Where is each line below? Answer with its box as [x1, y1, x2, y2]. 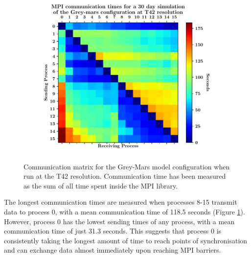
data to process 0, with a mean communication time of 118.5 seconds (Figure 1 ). [4, 206, 245, 216]
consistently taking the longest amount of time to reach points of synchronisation [4, 235, 248, 245]
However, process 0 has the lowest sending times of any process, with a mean [4, 216, 235, 226]
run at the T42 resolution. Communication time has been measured [23, 171, 226, 181]
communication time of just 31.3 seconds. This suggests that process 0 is [4, 226, 222, 236]
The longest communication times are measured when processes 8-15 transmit [4, 197, 237, 207]
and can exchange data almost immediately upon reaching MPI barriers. [4, 245, 221, 255]
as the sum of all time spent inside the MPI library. [23, 180, 178, 190]
